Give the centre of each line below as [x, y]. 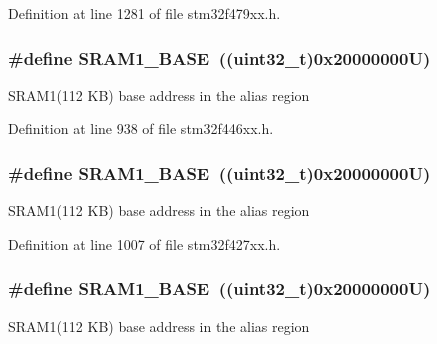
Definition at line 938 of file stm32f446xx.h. [141, 128]
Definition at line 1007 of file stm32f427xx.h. [144, 243]
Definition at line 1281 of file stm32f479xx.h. [144, 13]
